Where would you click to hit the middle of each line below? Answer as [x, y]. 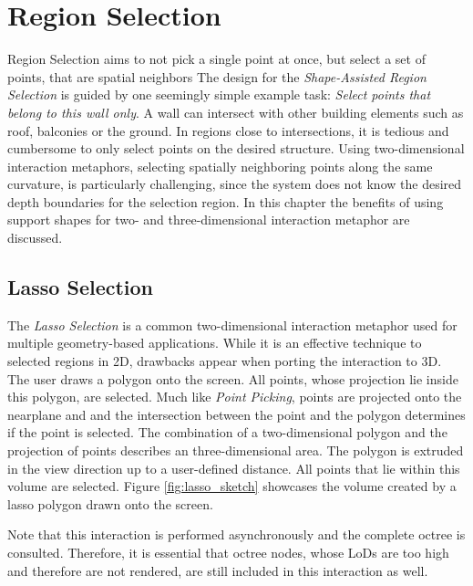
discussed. [35, 238]
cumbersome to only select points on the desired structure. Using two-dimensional [236, 148]
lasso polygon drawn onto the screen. [110, 503]
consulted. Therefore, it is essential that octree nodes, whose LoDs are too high [228, 552]
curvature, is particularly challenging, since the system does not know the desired [235, 184]
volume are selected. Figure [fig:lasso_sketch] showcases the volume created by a [232, 486]
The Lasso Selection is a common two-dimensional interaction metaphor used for [232, 324]
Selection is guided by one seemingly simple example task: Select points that [219, 94]
